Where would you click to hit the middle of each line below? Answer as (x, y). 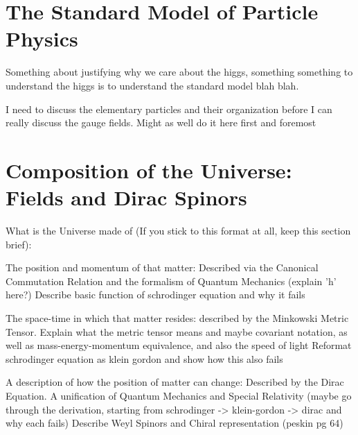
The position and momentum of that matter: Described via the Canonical (162, 267)
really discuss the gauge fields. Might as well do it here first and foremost (161, 122)
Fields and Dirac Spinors (126, 197)
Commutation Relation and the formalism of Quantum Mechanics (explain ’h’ (171, 281)
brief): (19, 244)
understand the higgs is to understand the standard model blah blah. (152, 85)
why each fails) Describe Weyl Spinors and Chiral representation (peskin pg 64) (174, 423)
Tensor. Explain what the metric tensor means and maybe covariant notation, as (177, 331)
